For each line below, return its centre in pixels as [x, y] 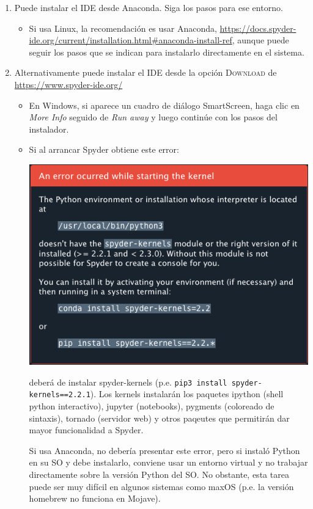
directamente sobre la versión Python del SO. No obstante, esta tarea [159, 474]
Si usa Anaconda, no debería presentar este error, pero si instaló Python [164, 450]
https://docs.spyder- [258, 28]
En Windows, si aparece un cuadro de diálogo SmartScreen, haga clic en [164, 105]
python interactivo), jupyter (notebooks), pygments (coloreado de [152, 405]
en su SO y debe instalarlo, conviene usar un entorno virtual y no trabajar [168, 462]
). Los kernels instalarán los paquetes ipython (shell [187, 394]
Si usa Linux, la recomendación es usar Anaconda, [123, 28]
